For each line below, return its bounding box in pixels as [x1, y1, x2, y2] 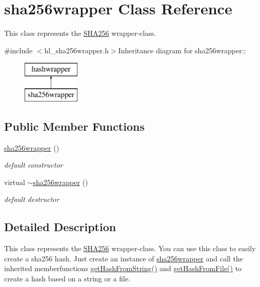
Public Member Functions [4, 118, 145, 134]
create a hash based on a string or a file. [4, 273, 131, 284]
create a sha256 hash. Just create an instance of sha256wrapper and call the [4, 253, 243, 263]
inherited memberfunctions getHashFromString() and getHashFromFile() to [4, 263, 242, 274]
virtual [4, 176, 25, 187]
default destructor [4, 194, 59, 204]
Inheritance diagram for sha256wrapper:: [118, 45, 246, 55]
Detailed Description [4, 219, 116, 235]
